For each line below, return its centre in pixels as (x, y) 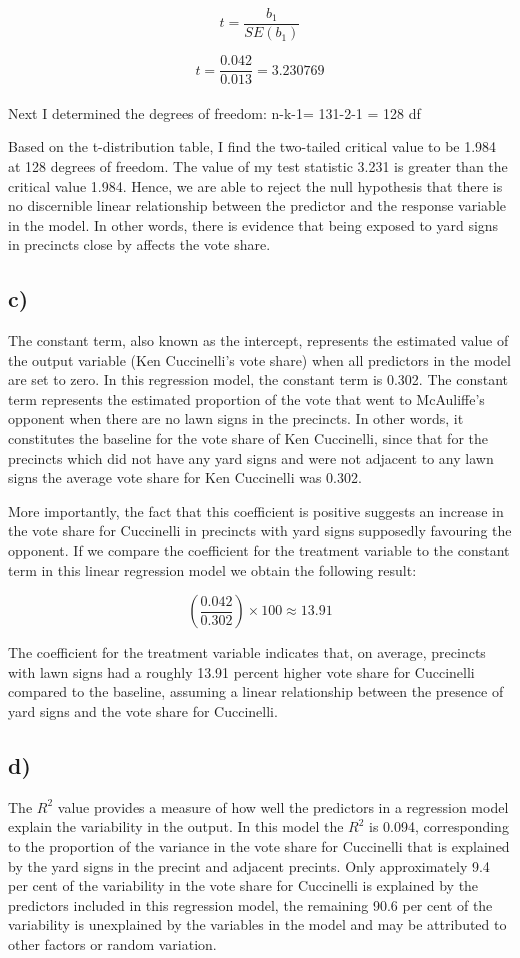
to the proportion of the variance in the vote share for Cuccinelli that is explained (259, 845)
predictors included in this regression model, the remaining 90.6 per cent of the (250, 904)
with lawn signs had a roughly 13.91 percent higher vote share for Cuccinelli (241, 671)
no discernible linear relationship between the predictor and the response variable (257, 205)
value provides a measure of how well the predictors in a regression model (283, 806)
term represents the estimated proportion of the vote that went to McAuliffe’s (246, 398)
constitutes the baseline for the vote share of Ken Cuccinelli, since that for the (248, 438)
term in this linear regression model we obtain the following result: (212, 569)
